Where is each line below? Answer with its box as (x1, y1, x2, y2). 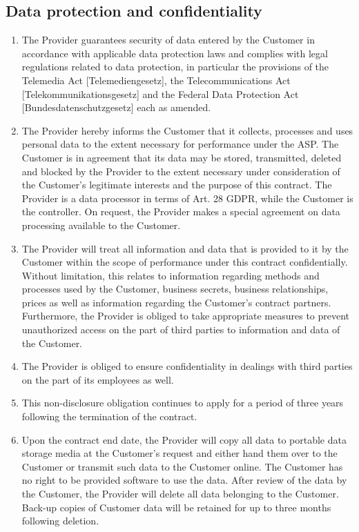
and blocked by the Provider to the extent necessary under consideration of (21, 164, 340, 178)
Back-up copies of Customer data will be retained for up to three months (21, 500, 331, 514)
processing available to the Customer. (21, 217, 181, 232)
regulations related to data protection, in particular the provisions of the (21, 59, 329, 74)
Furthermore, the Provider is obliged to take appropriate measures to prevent (21, 308, 350, 323)
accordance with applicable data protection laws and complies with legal (21, 46, 328, 60)
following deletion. (21, 513, 99, 528)
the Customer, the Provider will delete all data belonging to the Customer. (21, 486, 339, 501)
